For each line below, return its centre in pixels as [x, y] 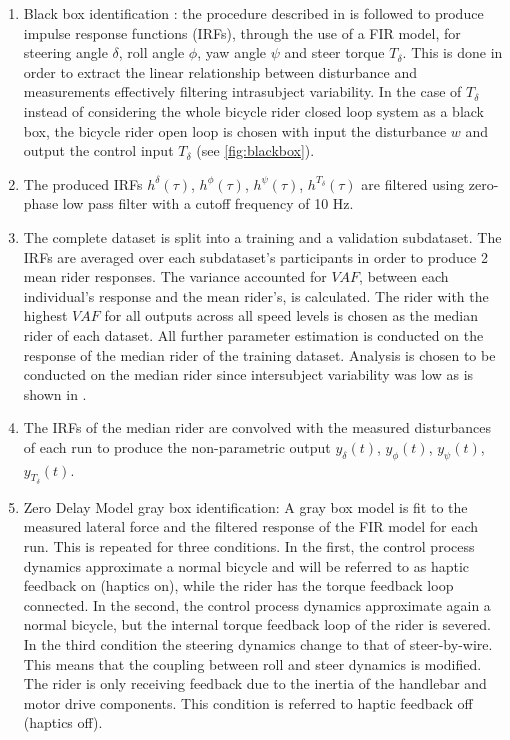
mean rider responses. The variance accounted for [175, 276]
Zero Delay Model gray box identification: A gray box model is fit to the [245, 506]
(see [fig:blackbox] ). [255, 150]
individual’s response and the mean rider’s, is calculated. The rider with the [256, 295]
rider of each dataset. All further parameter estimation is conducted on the [253, 334]
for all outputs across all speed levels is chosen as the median [291, 315]
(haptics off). [63, 722]
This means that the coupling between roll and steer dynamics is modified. [252, 663]
